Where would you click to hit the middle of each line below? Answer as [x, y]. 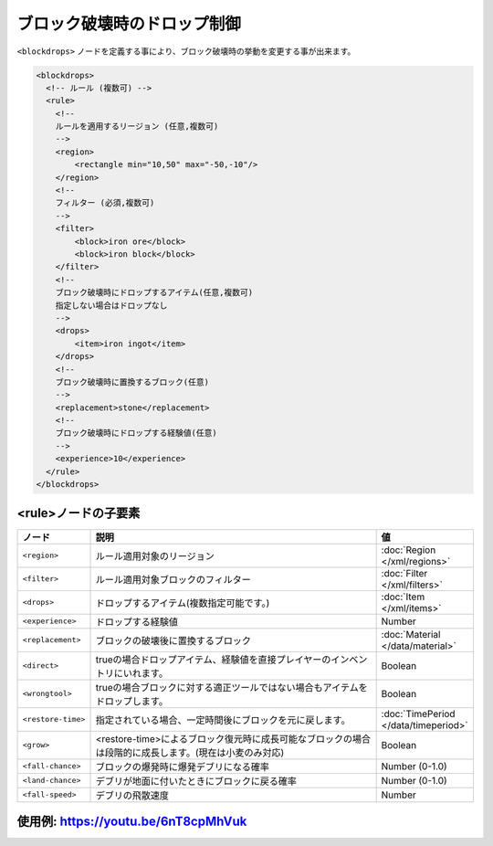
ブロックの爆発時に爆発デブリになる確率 [182, 767]
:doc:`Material [411, 634]
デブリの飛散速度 [132, 795]
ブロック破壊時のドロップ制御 [129, 24]
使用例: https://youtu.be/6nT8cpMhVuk [132, 821]
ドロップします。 [132, 701]
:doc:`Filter [404, 573]
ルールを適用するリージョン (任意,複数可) [137, 127]
